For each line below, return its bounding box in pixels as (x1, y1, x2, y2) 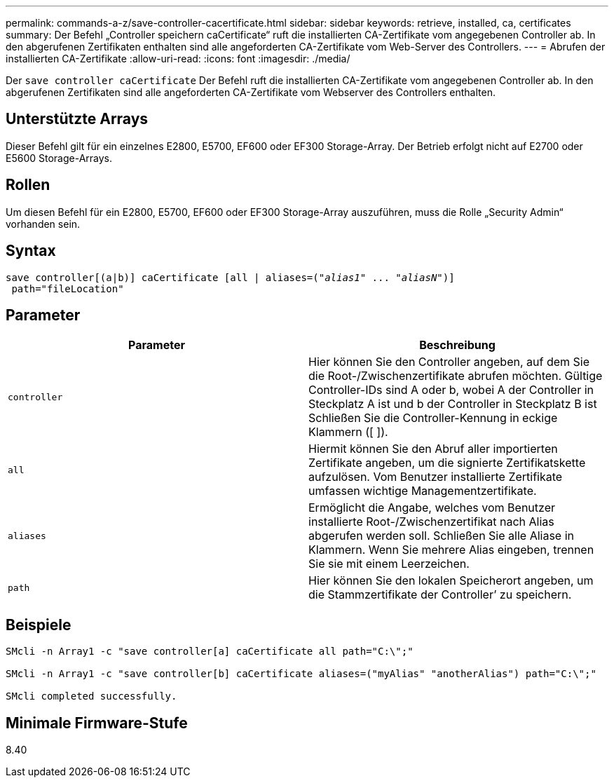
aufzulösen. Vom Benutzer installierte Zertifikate (308, 470, 563, 484)
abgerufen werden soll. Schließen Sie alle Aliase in (308, 529, 574, 543)
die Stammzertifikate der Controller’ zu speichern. (308, 587, 572, 602)
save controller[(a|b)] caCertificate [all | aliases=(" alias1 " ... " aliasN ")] (6, 271, 455, 283)
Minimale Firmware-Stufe (6, 714, 188, 732)
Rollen (6, 176, 50, 194)
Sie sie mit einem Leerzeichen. (308, 557, 470, 571)
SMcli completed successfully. (6, 690, 177, 702)
